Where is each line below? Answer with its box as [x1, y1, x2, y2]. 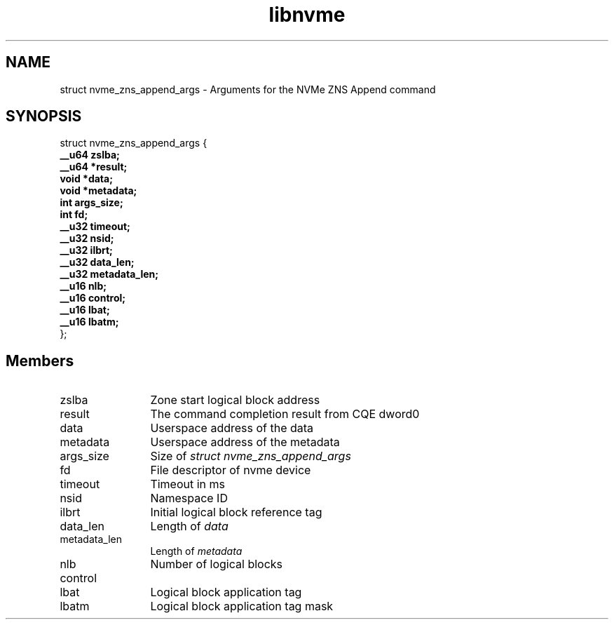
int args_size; [60, 196, 123, 209]
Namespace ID [150, 491, 228, 506]
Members [6, 351, 74, 370]
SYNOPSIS [6, 107, 82, 126]
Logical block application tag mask [150, 599, 334, 614]
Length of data [150, 519, 228, 534]
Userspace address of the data [150, 421, 314, 436]
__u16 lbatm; [60, 316, 119, 328]
